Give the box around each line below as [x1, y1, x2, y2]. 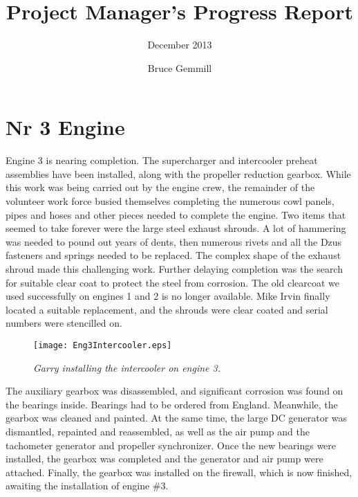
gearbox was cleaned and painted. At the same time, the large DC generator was [6, 410, 348, 425]
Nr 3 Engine [6, 113, 125, 141]
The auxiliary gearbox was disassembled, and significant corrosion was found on [6, 383, 343, 398]
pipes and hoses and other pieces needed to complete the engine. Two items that [6, 207, 346, 222]
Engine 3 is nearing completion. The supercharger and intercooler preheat [6, 153, 318, 168]
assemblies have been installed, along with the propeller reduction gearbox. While [6, 166, 351, 181]
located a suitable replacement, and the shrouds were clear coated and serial [6, 302, 328, 316]
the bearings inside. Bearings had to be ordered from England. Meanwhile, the [6, 397, 338, 411]
